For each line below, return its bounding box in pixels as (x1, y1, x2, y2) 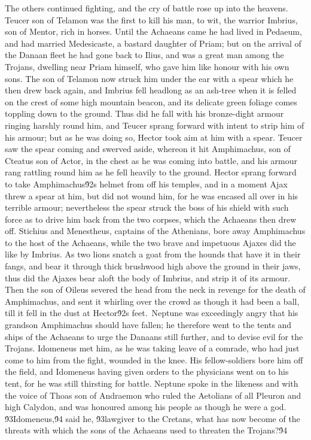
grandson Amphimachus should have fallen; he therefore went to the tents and (5, 318, 292, 331)
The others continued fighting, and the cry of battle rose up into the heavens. (5, 2, 288, 14)
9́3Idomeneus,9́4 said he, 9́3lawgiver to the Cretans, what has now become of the (5, 412, 300, 424)
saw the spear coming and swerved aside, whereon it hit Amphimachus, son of (5, 142, 291, 155)
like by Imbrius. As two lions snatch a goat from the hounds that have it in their (5, 248, 301, 260)
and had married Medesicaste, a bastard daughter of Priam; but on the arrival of (5, 37, 301, 49)
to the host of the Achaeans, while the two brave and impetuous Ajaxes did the (5, 236, 296, 248)
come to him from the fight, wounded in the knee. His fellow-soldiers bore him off (5, 353, 303, 366)
